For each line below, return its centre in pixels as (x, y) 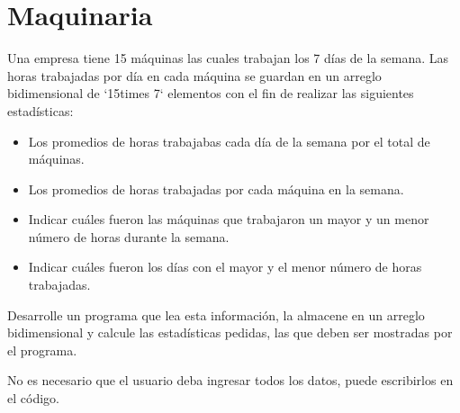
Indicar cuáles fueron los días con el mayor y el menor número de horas (225, 267)
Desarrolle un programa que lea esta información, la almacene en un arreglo (216, 314)
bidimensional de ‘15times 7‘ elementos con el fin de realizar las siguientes (211, 93)
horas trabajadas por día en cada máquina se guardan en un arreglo (194, 75)
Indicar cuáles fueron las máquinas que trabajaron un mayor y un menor (229, 219)
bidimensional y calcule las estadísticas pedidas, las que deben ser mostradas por (230, 332)
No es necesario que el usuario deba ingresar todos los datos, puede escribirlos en (230, 380)
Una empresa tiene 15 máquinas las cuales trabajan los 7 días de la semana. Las (228, 58)
